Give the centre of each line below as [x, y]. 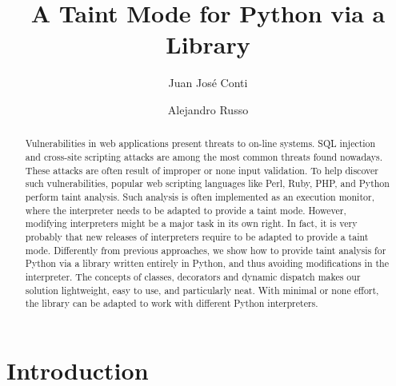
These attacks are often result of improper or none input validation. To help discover [202, 170]
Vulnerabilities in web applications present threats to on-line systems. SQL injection [200, 143]
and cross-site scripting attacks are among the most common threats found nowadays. [204, 156]
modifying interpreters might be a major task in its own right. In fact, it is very [191, 223]
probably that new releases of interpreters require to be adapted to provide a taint [197, 236]
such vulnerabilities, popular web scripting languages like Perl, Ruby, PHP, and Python [207, 183]
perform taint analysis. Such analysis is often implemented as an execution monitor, [200, 196]
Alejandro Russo [208, 109]
